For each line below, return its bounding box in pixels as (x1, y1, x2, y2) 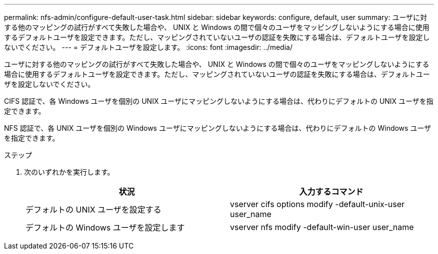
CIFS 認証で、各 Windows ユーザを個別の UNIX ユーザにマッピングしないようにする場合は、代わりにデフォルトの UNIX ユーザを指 (4, 97, 433, 105)
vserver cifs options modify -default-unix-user (230, 199, 405, 209)
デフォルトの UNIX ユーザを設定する (25, 205, 161, 215)
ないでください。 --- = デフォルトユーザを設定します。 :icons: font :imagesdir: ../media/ (4, 43, 292, 51)
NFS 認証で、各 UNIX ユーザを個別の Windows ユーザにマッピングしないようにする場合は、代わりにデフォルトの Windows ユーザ (4, 124, 431, 132)
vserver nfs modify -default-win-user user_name (230, 222, 414, 232)
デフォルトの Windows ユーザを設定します (25, 223, 185, 233)
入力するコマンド (299, 187, 363, 197)
